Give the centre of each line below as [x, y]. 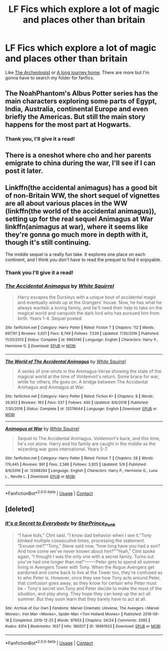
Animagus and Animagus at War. [51, 387]
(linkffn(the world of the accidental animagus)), [81, 211]
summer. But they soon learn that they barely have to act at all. [82, 599]
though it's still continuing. [48, 243]
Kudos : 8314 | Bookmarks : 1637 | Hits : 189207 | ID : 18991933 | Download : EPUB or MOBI [83, 626]
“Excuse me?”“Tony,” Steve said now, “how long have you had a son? [89, 545]
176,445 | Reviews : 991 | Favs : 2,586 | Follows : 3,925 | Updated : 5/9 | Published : [76, 464]
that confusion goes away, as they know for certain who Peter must [87, 583]
